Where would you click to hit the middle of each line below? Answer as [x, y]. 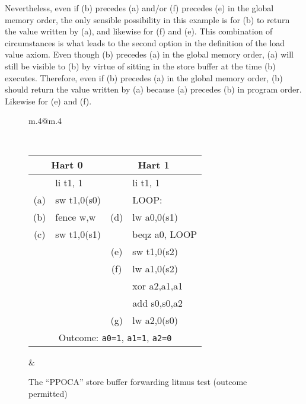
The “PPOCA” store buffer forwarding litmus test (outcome [138, 382]
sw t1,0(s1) [78, 234]
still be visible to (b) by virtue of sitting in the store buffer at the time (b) [140, 66]
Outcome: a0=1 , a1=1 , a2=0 [115, 337]
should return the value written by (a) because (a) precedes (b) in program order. [153, 89]
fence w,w [76, 217]
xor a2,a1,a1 [158, 285]
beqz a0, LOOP [165, 234]
